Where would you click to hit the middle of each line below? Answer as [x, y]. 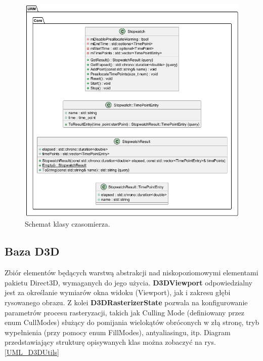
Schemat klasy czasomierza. [68, 224]
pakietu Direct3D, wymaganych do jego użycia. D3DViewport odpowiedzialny [128, 282]
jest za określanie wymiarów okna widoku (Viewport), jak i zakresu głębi [118, 292]
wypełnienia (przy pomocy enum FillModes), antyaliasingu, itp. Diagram [118, 332]
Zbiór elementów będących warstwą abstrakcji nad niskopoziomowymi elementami [131, 273]
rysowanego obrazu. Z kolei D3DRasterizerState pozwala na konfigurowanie [126, 302]
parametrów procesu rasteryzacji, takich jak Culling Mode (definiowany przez [125, 312]
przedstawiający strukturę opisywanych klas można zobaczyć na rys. [110, 342]
